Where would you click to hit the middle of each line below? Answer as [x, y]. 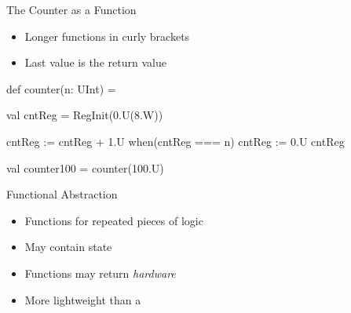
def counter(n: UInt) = [61, 88]
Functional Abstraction [62, 194]
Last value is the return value [95, 62]
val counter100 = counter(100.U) [85, 167]
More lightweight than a [83, 299]
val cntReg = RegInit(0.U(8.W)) [85, 115]
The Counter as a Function [71, 9]
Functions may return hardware [100, 273]
